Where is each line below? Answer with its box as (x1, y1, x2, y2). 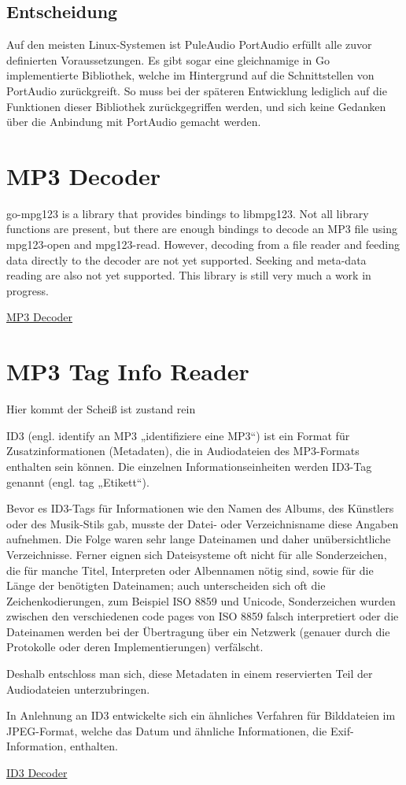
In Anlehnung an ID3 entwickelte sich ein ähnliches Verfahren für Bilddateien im (6, 707, 396, 724)
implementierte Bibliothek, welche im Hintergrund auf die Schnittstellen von (6, 67, 375, 83)
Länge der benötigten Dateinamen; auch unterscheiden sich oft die (6, 577, 326, 594)
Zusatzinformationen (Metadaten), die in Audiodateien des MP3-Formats (6, 442, 360, 459)
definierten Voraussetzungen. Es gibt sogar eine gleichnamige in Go (6, 51, 330, 68)
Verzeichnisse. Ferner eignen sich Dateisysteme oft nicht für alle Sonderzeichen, (6, 546, 387, 562)
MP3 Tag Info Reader (6, 355, 249, 387)
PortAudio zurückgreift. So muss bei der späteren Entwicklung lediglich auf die (6, 82, 387, 98)
